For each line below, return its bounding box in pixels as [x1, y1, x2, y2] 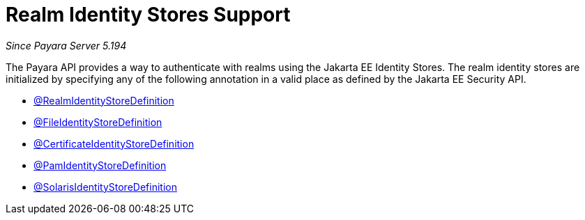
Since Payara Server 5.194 [6, 39, 127, 52]
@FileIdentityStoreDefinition [33, 116, 162, 128]
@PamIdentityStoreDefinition [33, 159, 167, 171]
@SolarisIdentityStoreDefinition [33, 180, 177, 193]
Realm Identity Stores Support [6, 3, 291, 26]
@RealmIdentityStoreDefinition [33, 94, 174, 107]
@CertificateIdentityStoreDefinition [33, 137, 195, 150]
